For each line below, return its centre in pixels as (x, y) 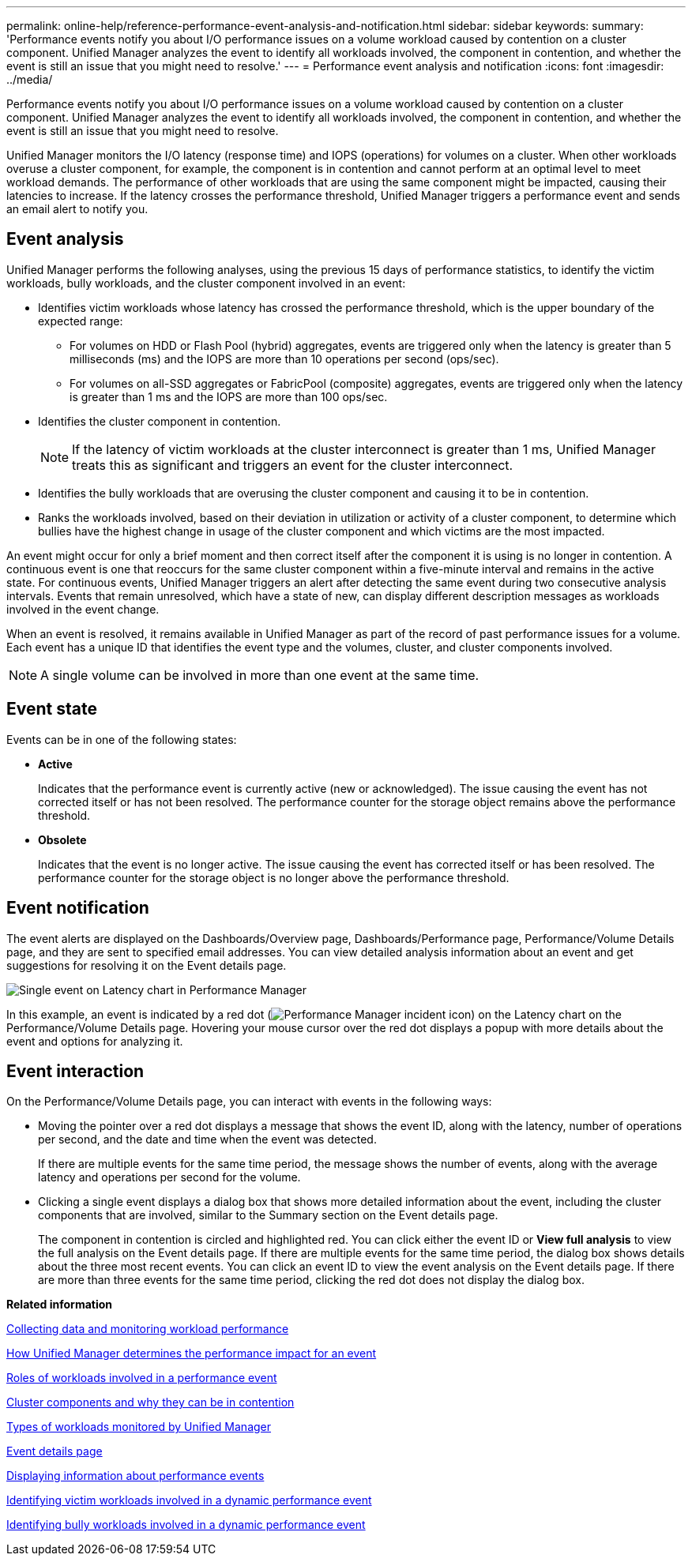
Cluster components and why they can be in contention (150, 1402)
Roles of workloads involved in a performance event (142, 1378)
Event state (52, 709)
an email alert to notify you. (77, 209)
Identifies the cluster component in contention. (160, 421)
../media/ (30, 79)
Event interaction (75, 1071)
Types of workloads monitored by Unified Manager (139, 1427)
